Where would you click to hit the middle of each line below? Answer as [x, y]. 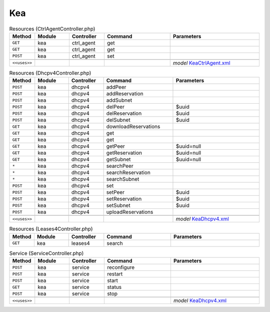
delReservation [124, 114]
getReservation [124, 153]
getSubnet [118, 159]
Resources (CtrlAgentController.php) [52, 29]
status [114, 287]
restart [115, 274]
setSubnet [118, 205]
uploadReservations [130, 212]
